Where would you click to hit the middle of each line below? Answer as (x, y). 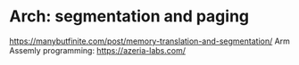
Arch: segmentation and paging (129, 16)
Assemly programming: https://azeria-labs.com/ (97, 50)
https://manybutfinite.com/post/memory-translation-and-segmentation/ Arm (149, 41)
